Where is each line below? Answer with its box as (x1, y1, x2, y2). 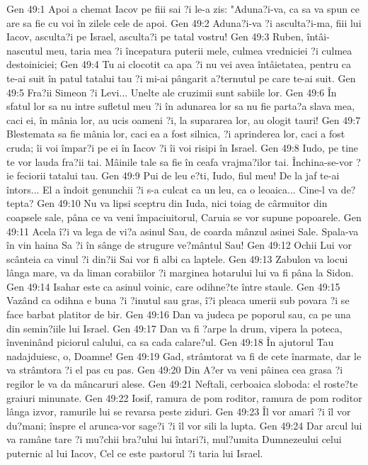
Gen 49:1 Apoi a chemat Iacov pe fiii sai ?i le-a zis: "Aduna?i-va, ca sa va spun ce (6, 1, 360, 16)
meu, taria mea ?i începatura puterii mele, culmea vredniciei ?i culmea (46, 43, 352, 57)
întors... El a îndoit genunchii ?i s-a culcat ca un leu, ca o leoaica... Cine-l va (6, 181, 338, 196)
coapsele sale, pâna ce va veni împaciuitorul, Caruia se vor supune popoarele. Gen (6, 209, 362, 224)
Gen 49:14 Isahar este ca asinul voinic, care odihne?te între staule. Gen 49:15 (6, 279, 340, 293)
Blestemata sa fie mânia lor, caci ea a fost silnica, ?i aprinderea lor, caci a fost (6, 126, 345, 141)
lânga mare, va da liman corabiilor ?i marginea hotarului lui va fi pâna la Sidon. (6, 265, 354, 280)
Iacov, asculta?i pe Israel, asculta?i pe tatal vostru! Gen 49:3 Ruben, (6, 29, 304, 44)
